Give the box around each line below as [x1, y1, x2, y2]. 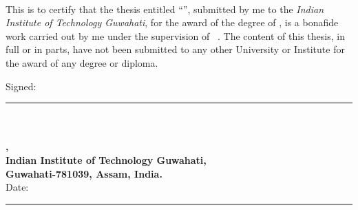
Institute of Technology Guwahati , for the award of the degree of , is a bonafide [6, 15, 339, 30]
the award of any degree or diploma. [6, 55, 158, 70]
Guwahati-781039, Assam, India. [6, 166, 162, 180]
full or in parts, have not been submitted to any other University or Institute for [6, 42, 345, 56]
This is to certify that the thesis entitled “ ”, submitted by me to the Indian [6, 1, 324, 16]
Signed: [6, 78, 36, 93]
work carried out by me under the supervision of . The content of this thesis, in [6, 28, 345, 43]
